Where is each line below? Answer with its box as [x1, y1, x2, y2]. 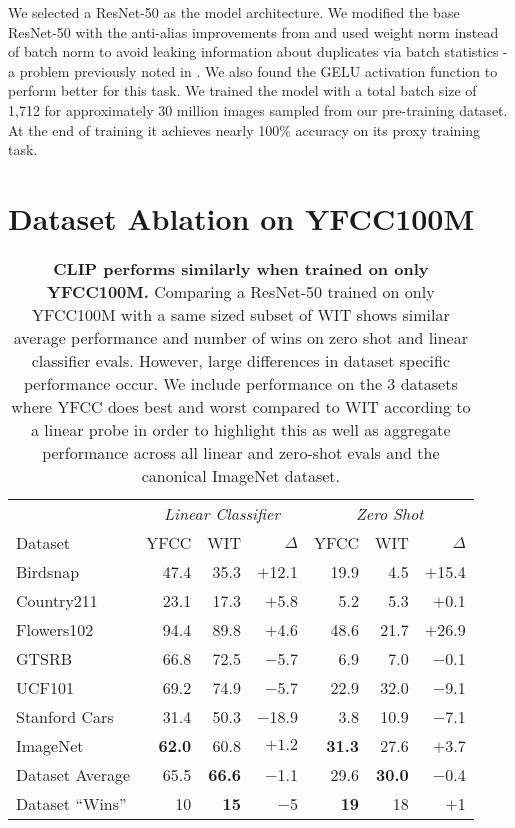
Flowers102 [16, 617, 94, 641]
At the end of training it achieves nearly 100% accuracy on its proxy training [8, 119, 481, 140]
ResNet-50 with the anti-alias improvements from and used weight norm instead [8, 21, 499, 42]
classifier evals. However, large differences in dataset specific [31, 348, 451, 372]
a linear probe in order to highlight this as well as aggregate [31, 417, 451, 441]
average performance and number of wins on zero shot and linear [13, 325, 468, 349]
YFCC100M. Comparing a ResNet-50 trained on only [47, 279, 435, 303]
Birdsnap [16, 559, 80, 583]
